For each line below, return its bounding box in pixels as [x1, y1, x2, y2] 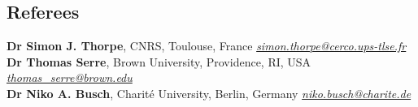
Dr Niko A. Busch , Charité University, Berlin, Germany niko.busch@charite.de [7, 84, 411, 101]
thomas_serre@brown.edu [7, 69, 133, 86]
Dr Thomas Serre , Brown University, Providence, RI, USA [7, 53, 311, 70]
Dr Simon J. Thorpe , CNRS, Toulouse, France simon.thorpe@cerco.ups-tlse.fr [7, 37, 407, 54]
